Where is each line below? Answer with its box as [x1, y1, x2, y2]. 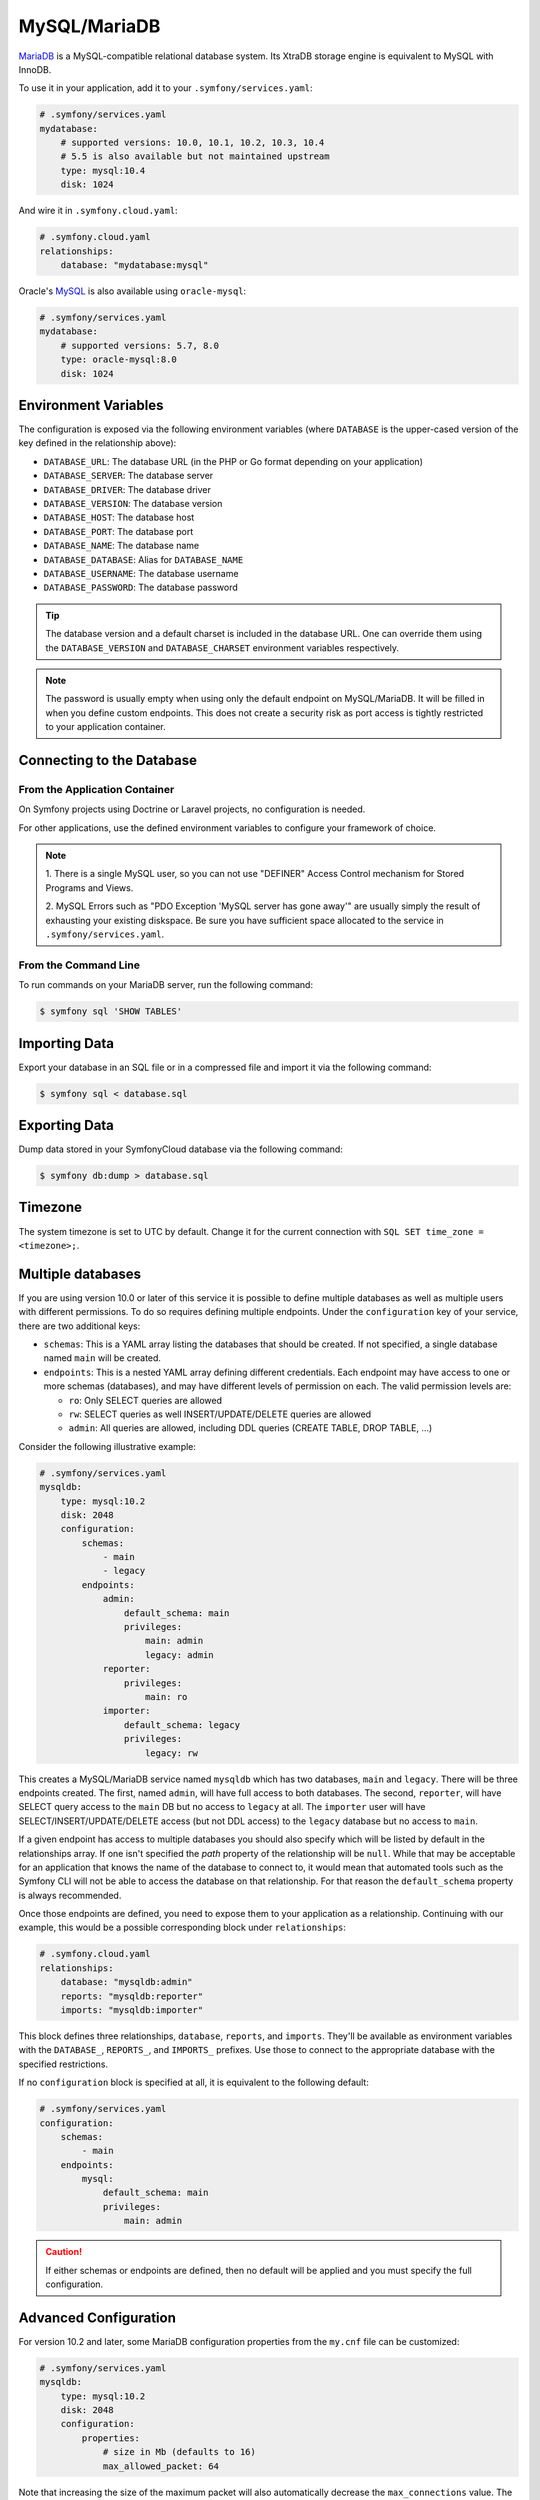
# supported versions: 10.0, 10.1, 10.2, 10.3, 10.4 [60, 137, 325, 149]
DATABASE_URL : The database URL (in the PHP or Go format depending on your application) [43, 455, 424, 467]
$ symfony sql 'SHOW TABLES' [39, 1006, 183, 1017]
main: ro [145, 1691, 188, 1702]
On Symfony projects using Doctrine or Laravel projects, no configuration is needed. [18, 803, 366, 815]
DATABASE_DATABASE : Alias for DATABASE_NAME [43, 553, 244, 565]
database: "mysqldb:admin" [60, 1976, 194, 1988]
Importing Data [18, 1035, 115, 1052]
